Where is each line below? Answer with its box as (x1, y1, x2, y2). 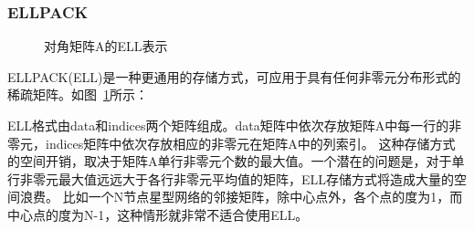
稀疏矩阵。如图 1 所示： (7, 85, 148, 104)
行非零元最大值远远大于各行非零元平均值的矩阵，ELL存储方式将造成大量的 (7, 169, 455, 188)
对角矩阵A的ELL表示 (44, 37, 168, 56)
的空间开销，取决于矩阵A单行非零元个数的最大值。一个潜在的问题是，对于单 (7, 152, 465, 171)
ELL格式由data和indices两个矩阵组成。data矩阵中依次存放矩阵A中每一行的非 (7, 116, 462, 134)
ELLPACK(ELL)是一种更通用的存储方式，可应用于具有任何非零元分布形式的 (7, 67, 461, 86)
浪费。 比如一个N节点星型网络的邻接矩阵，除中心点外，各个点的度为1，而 (19, 187, 463, 206)
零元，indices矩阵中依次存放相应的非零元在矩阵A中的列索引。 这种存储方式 (7, 133, 456, 152)
